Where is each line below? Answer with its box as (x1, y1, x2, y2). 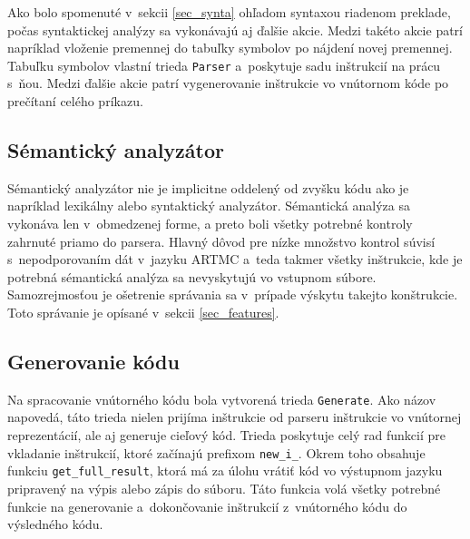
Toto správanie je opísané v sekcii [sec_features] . (7, 302, 279, 321)
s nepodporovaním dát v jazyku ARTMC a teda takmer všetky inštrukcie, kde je (7, 250, 463, 269)
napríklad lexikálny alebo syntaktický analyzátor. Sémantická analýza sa (7, 196, 410, 215)
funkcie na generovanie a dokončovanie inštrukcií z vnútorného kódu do (7, 496, 407, 515)
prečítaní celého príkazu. (7, 92, 143, 111)
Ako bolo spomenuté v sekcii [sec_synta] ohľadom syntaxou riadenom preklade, (7, 3, 451, 21)
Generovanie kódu (7, 347, 180, 375)
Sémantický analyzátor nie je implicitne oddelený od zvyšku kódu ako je (7, 178, 409, 197)
